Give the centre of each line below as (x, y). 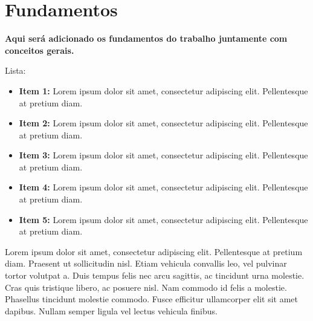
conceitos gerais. (40, 50)
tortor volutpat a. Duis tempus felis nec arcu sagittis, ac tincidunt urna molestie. (155, 275)
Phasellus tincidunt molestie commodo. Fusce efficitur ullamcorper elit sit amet (152, 299)
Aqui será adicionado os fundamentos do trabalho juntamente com (146, 38)
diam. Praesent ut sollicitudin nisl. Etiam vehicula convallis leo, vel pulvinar (146, 263)
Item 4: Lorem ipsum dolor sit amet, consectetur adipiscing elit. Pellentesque (163, 187)
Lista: (15, 70)
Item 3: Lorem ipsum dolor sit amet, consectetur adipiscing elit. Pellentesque (163, 155)
